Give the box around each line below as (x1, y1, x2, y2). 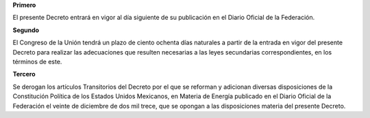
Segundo (12, 26, 40, 34)
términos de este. (12, 57, 62, 65)
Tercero (12, 70, 36, 78)
